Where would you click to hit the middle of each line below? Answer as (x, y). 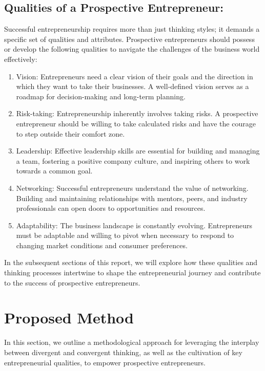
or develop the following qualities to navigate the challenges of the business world (132, 49)
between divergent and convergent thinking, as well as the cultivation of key (123, 352)
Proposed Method (69, 318)
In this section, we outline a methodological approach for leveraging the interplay (132, 342)
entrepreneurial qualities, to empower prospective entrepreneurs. (105, 362)
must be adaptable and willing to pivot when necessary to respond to (125, 235)
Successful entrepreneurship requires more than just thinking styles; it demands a (132, 29)
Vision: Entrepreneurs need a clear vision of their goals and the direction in (135, 76)
